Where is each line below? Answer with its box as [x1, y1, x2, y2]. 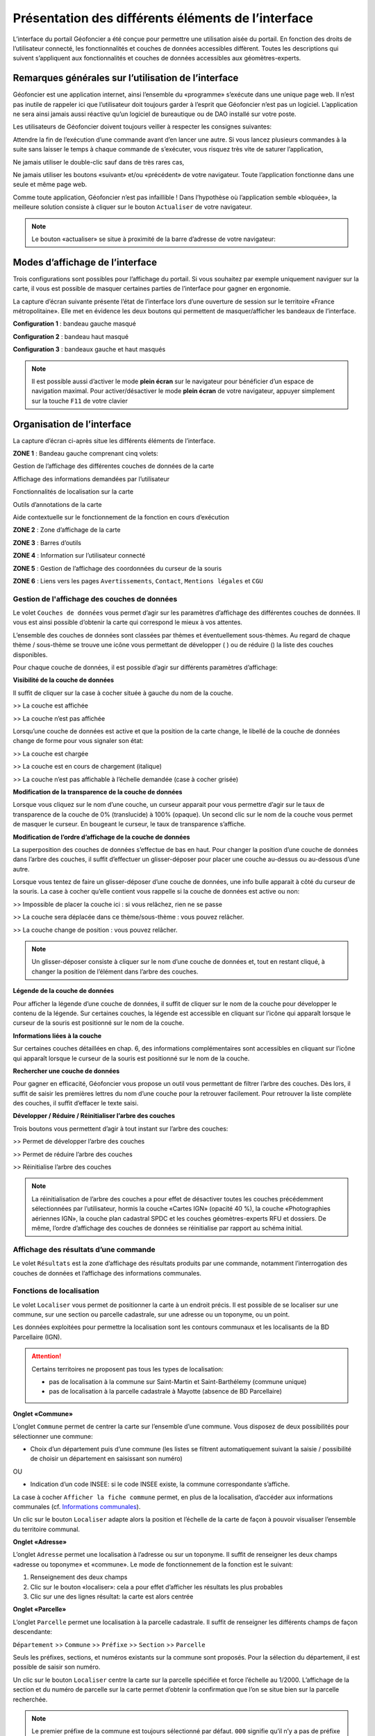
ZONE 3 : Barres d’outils [12, 538, 81, 546]
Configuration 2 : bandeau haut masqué [12, 332, 128, 340]
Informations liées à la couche [12, 1031, 102, 1040]
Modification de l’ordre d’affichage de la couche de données [12, 833, 190, 841]
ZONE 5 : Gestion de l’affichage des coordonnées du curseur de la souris [12, 564, 222, 572]
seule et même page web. [12, 181, 87, 189]
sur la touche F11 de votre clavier [31, 397, 128, 405]
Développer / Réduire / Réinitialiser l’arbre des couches [12, 1112, 176, 1120]
